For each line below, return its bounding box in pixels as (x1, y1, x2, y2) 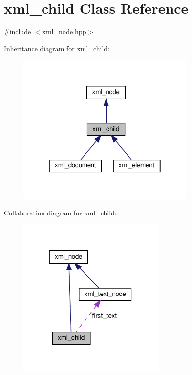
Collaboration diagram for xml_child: (4, 207, 117, 217)
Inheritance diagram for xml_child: (4, 43, 109, 53)
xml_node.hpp (42, 27, 86, 37)
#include (4, 27, 31, 37)
